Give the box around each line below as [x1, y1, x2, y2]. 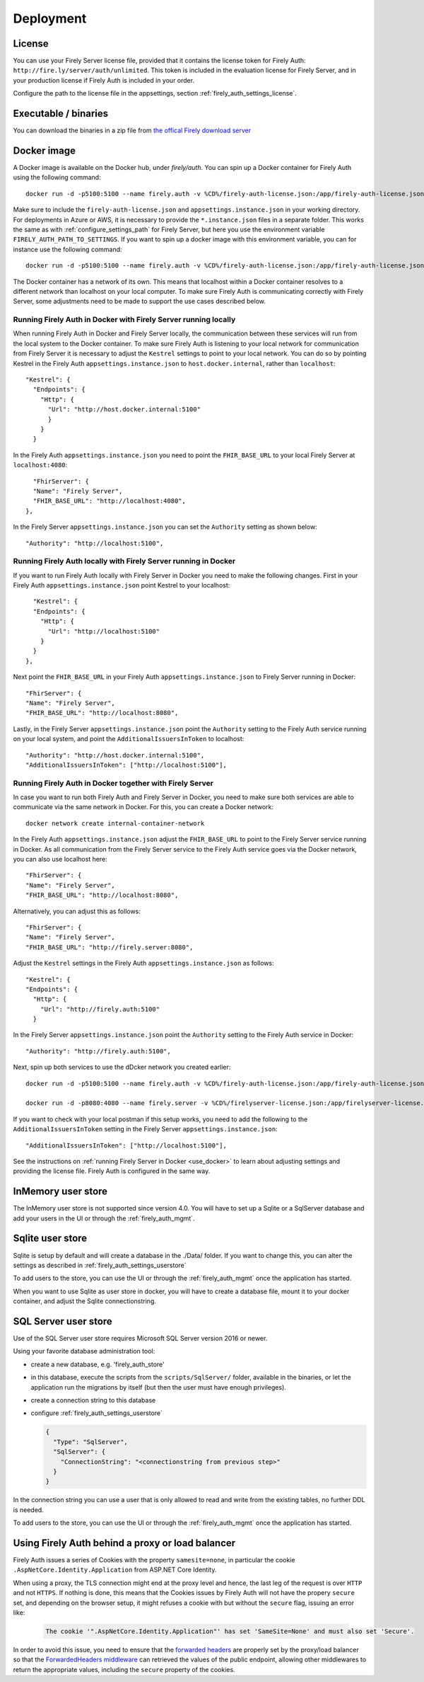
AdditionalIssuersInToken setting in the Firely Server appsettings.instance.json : [13, 1125, 278, 1133]
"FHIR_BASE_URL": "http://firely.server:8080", [25, 943, 194, 951]
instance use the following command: [13, 245, 123, 253]
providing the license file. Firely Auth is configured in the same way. [13, 1167, 211, 1175]
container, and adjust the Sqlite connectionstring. [13, 1297, 157, 1305]
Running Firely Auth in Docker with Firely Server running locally [13, 315, 236, 325]
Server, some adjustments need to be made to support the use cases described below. [13, 297, 266, 306]
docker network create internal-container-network [25, 819, 205, 828]
